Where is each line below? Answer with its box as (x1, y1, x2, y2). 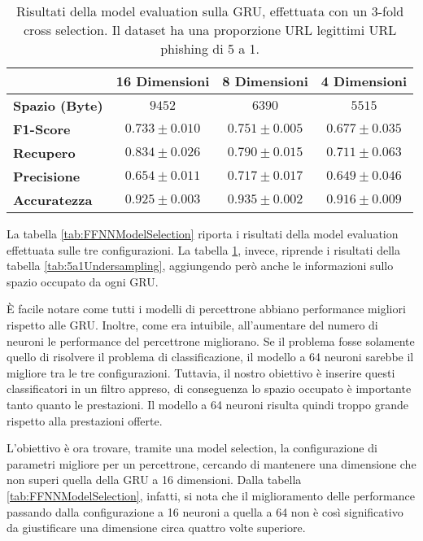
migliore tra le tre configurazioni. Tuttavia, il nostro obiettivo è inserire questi (7, 364, 395, 381)
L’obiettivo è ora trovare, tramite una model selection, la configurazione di (7, 439, 377, 456)
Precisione (13, 167, 81, 185)
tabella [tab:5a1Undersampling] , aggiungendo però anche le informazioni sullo (7, 257, 394, 274)
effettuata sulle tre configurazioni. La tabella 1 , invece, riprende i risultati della (7, 241, 400, 258)
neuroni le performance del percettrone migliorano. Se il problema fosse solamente (7, 332, 415, 349)
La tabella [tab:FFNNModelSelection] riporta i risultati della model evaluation (7, 225, 399, 242)
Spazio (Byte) (13, 96, 103, 115)
